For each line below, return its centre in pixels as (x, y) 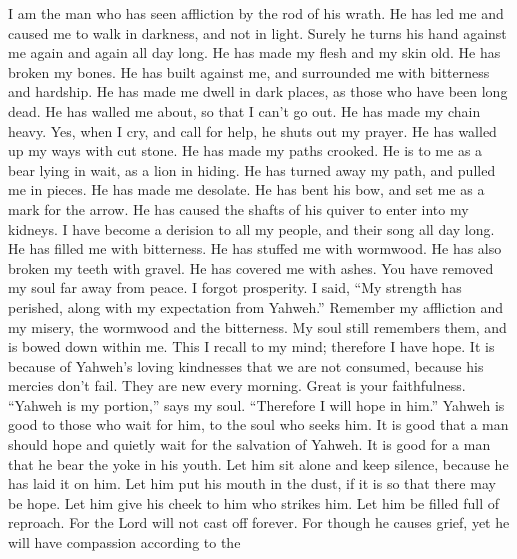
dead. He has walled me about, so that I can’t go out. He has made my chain (244, 110)
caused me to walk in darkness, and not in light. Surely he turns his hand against (257, 32)
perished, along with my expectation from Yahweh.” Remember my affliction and (256, 306)
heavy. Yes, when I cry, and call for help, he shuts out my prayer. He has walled (252, 130)
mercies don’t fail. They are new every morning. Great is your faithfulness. (237, 385)
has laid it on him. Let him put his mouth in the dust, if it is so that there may (252, 483)
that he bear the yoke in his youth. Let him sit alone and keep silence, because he (258, 463)
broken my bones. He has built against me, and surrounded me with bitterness (249, 71)
